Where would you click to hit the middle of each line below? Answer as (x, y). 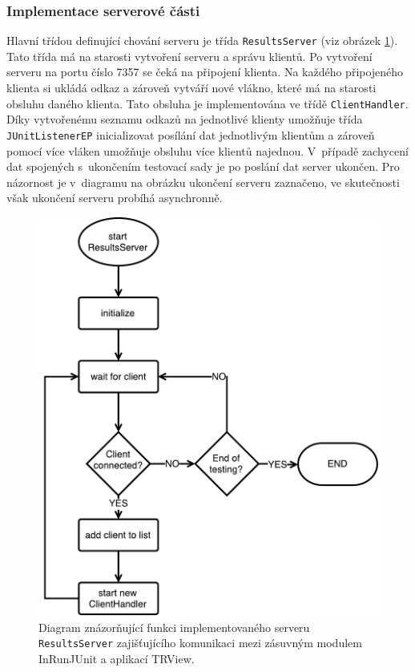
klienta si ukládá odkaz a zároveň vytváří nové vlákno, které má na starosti (191, 88)
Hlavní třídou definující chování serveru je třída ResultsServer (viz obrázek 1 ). (202, 40)
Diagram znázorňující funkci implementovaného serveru (174, 627)
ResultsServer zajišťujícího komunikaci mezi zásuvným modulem (200, 643)
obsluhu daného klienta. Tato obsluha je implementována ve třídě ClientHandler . (207, 103)
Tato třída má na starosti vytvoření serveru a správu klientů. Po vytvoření (189, 56)
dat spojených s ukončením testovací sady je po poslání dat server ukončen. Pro (203, 166)
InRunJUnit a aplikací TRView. (117, 659)
